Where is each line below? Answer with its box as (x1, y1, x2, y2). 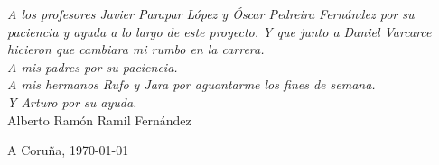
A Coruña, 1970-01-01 (7, 141, 129, 160)
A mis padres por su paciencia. (7, 57, 178, 76)
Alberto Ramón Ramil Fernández (7, 110, 191, 129)
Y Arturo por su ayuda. (7, 92, 137, 111)
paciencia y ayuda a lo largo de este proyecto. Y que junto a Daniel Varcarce (7, 22, 432, 41)
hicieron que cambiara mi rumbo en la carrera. (7, 40, 265, 59)
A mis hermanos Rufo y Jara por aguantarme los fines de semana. (7, 75, 376, 94)
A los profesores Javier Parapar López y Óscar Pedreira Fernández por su (7, 5, 415, 23)
